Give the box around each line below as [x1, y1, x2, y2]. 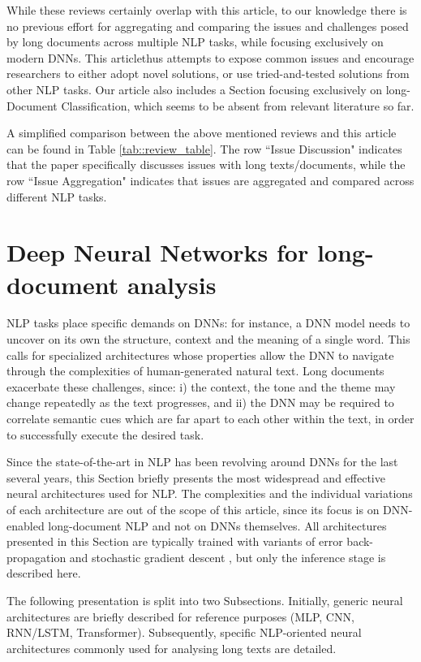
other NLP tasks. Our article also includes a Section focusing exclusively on [6, 80, 382, 97]
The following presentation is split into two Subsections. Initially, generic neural [6, 591, 403, 608]
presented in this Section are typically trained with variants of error [6, 533, 343, 550]
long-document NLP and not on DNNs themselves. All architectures [48, 517, 387, 534]
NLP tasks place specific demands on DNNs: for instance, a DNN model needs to [6, 314, 410, 331]
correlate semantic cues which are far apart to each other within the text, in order [6, 410, 415, 426]
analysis [127, 267, 217, 301]
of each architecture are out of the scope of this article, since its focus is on [6, 500, 380, 517]
